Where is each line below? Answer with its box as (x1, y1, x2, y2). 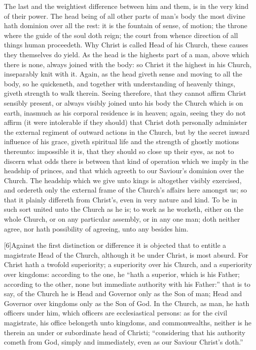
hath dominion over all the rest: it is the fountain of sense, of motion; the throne (4, 20, 248, 31)
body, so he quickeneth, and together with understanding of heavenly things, (4, 78, 235, 88)
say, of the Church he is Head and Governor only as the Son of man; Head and (4, 288, 242, 299)
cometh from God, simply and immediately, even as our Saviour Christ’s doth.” (4, 337, 243, 347)
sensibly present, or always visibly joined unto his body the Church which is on (4, 97, 243, 108)
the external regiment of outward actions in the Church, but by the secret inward (4, 126, 250, 137)
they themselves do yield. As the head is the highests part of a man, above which (4, 49, 250, 59)
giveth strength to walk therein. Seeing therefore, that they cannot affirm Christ (4, 88, 247, 98)
